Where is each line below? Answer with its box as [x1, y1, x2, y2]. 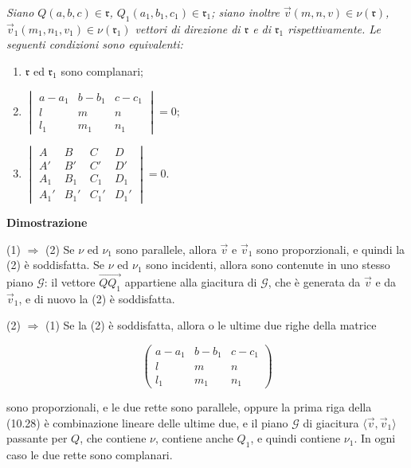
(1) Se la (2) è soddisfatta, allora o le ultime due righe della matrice [45, 317, 377, 333]
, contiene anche [155, 430, 233, 447]
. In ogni [354, 430, 396, 447]
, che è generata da [268, 273, 361, 290]
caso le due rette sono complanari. [6, 446, 173, 462]
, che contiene [80, 430, 147, 447]
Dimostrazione [6, 213, 88, 230]
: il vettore [44, 273, 96, 290]
